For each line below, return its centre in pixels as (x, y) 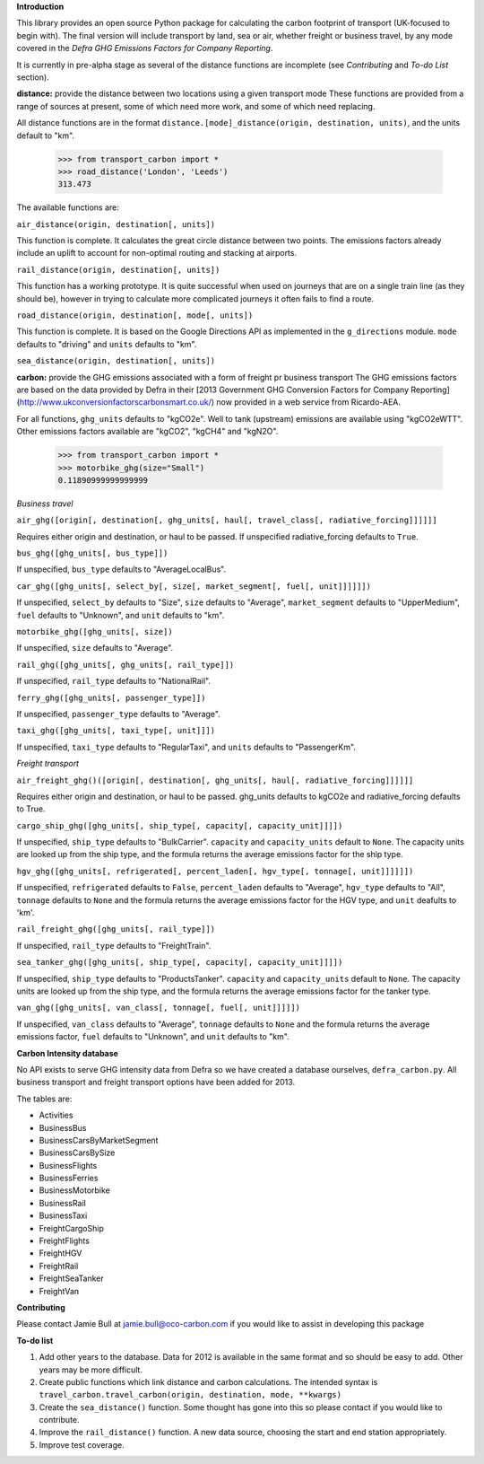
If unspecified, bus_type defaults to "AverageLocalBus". (121, 569)
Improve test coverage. (82, 1444)
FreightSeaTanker (72, 1278)
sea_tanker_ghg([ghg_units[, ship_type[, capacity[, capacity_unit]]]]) (180, 962)
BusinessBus (63, 1127)
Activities (56, 1115)
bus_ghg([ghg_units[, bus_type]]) (92, 553)
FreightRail (59, 1266)
